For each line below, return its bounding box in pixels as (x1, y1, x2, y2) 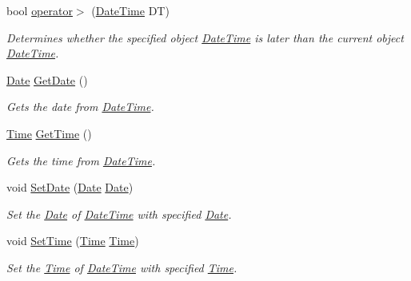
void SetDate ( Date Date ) (6, 179, 134, 196)
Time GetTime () (6, 125, 92, 141)
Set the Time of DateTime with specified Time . (6, 259, 237, 275)
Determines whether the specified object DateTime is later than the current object (6, 29, 404, 46)
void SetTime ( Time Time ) (6, 232, 139, 249)
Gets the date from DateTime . (6, 98, 154, 115)
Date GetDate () (6, 71, 88, 88)
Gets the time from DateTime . (6, 152, 156, 168)
